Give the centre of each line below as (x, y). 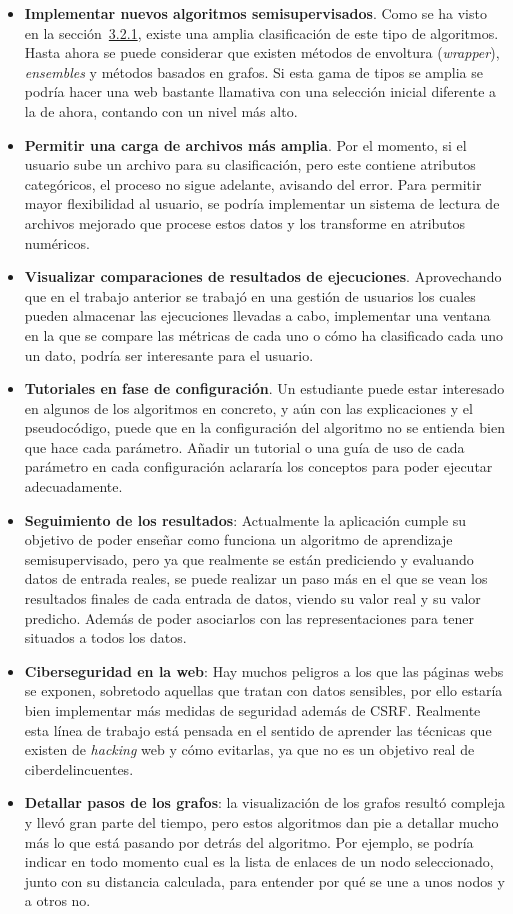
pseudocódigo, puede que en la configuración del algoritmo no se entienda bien (264, 427)
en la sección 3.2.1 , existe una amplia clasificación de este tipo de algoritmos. (261, 32)
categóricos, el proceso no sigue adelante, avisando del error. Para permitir (253, 183)
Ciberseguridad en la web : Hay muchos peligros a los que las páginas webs (264, 670)
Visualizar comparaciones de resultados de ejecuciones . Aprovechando (263, 276)
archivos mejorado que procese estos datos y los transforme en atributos (245, 222)
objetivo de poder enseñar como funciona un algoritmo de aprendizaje (238, 539)
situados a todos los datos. (105, 637)
